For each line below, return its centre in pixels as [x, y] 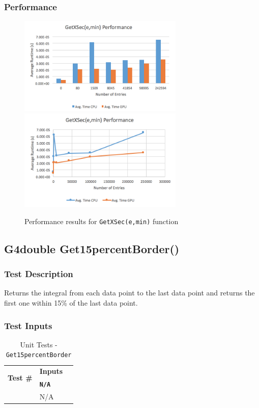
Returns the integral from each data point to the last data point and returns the [129, 293]
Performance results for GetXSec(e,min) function [102, 221]
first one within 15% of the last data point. [71, 303]
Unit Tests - [39, 344]
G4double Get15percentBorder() [92, 248]
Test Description [39, 274]
